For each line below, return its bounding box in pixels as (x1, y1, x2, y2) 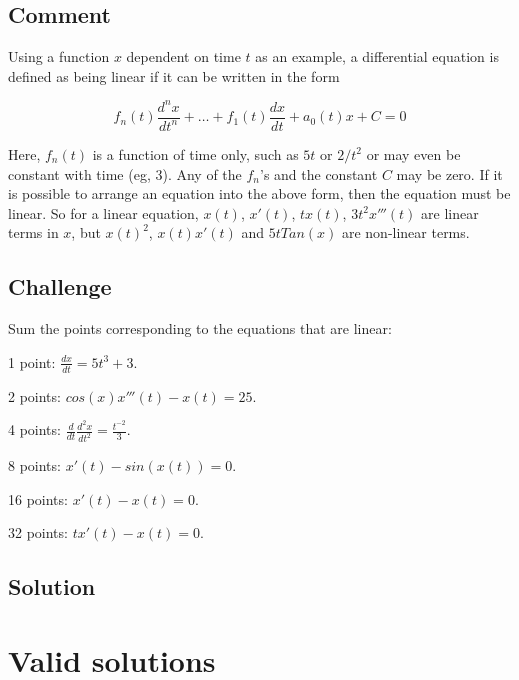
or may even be (366, 143, 461, 164)
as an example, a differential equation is (255, 46, 499, 67)
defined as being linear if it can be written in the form (8, 65, 340, 86)
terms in (8, 222, 59, 243)
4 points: (8, 419, 61, 440)
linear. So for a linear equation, (8, 202, 199, 223)
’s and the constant (260, 163, 378, 184)
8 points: (8, 455, 61, 476)
